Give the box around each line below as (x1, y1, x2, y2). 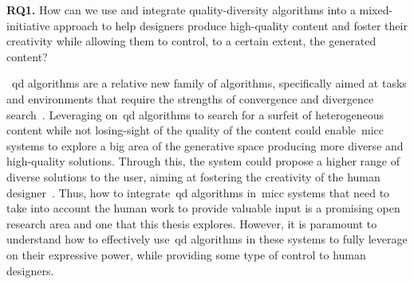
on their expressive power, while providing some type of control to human (6, 246, 366, 263)
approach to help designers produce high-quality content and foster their (53, 17, 408, 33)
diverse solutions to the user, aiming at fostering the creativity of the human (6, 168, 380, 185)
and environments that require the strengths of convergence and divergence (6, 90, 374, 107)
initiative (6, 17, 50, 33)
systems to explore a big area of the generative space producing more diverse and (6, 137, 404, 154)
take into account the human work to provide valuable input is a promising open (6, 200, 400, 216)
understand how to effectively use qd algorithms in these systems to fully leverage (6, 231, 408, 247)
